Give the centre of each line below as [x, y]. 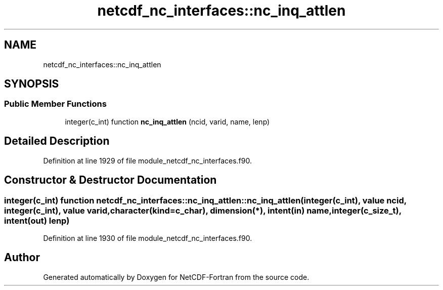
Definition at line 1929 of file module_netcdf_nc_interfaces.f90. [147, 160]
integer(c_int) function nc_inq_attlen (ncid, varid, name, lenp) [167, 121]
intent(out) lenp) [37, 220]
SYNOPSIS [32, 84]
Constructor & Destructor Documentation [110, 180]
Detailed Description [57, 141]
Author [22, 258]
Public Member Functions [55, 104]
